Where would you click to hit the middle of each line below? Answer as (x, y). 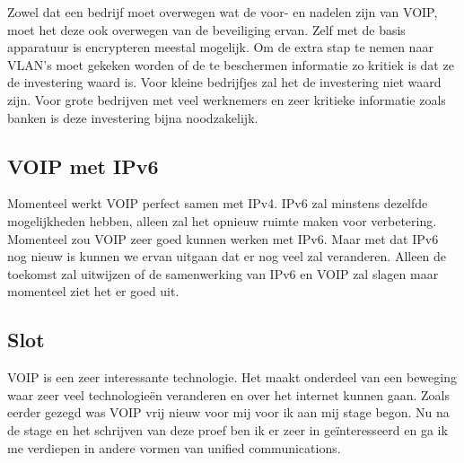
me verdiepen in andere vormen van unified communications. (174, 447)
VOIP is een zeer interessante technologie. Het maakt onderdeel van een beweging (232, 377)
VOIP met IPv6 (83, 166)
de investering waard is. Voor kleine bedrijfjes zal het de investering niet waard (224, 82)
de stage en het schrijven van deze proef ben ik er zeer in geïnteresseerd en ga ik (228, 429)
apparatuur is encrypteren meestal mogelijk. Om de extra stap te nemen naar (220, 47)
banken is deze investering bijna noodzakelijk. (133, 117)
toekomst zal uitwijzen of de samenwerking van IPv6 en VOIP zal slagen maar (223, 273)
